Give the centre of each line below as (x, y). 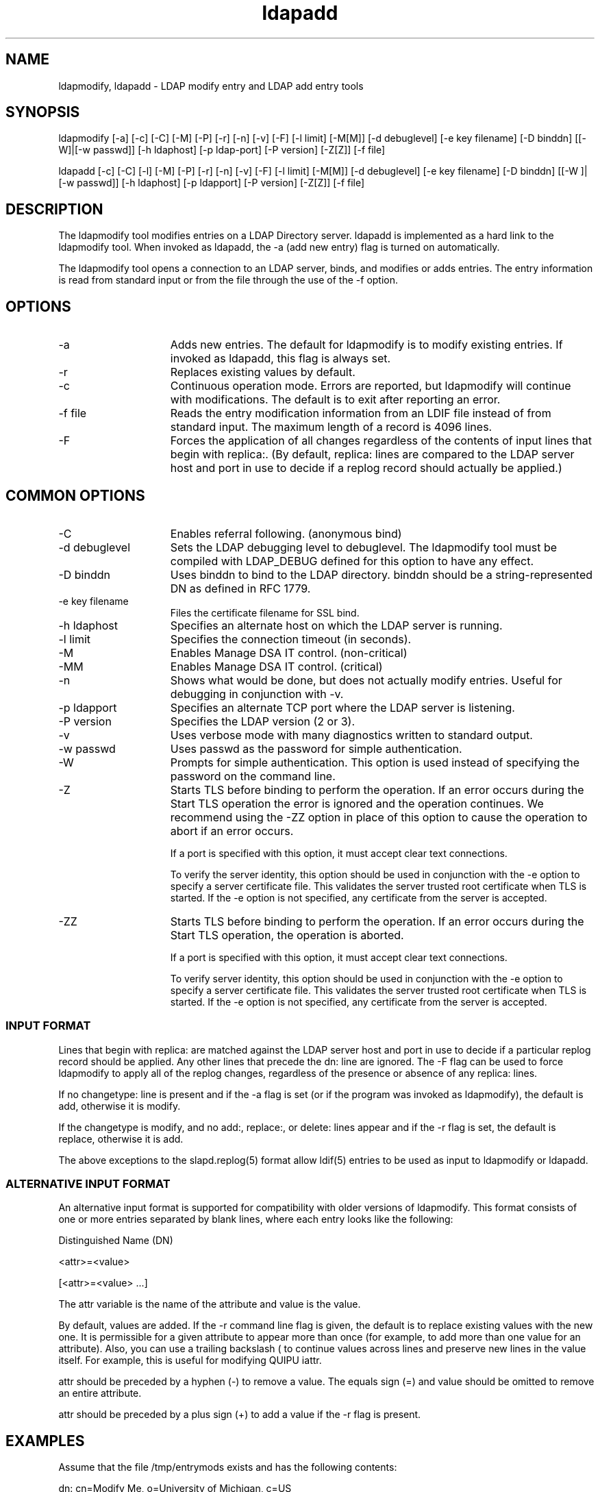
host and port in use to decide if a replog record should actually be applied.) (366, 468)
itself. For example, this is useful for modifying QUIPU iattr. (190, 1360)
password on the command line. (253, 776)
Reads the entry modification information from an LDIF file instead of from (361, 413)
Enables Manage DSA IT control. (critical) (276, 666)
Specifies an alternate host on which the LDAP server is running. (336, 625)
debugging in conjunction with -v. (257, 694)
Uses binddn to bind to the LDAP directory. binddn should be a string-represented (382, 574)
